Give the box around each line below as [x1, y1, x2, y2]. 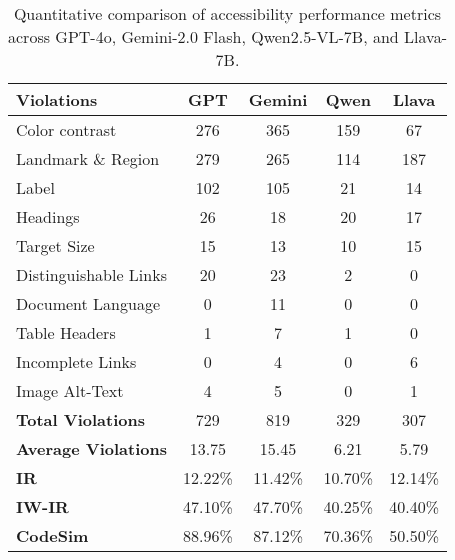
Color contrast [16, 118, 117, 141]
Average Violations [16, 437, 167, 460]
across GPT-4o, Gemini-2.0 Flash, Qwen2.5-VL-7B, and [8, 25, 399, 48]
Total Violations [16, 408, 145, 431]
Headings [16, 205, 80, 228]
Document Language [16, 292, 161, 315]
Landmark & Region [16, 147, 160, 170]
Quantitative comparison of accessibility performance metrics [13, 2, 442, 25]
